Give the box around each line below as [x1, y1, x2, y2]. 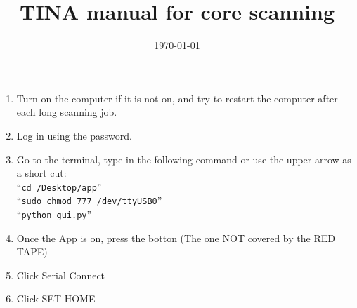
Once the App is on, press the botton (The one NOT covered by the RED [16, 230, 335, 245]
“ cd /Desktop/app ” [16, 179, 102, 194]
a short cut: [16, 166, 67, 180]
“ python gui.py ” [16, 207, 92, 221]
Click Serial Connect [16, 267, 105, 282]
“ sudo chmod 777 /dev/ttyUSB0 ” [16, 193, 162, 208]
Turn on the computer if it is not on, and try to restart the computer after [16, 91, 338, 105]
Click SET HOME [16, 291, 96, 306]
